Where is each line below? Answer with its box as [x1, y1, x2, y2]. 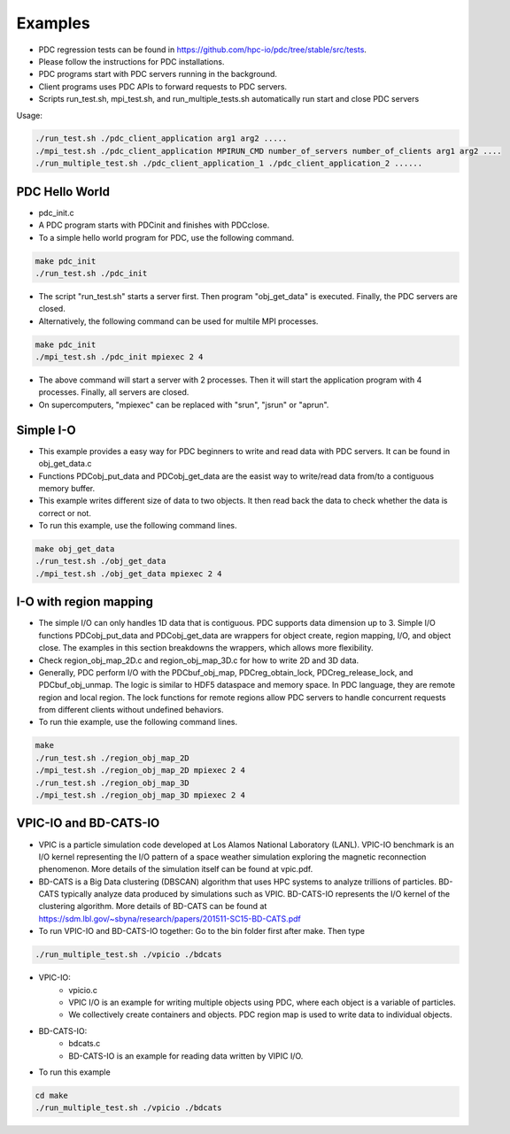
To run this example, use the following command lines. [38, 521, 237, 531]
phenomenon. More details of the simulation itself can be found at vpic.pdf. [38, 864, 313, 875]
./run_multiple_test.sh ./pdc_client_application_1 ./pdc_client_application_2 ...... [35, 158, 423, 168]
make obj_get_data [35, 544, 115, 554]
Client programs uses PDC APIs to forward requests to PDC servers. [38, 81, 288, 92]
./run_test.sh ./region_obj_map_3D [35, 777, 189, 788]
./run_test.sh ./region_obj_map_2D [35, 752, 189, 763]
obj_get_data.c [38, 459, 92, 469]
